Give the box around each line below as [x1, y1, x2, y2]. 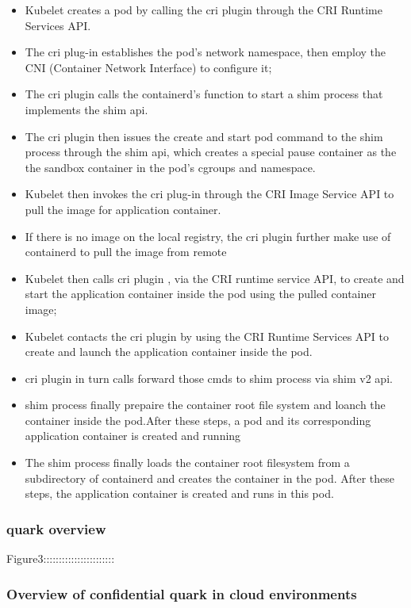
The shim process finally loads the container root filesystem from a [25, 454, 350, 471]
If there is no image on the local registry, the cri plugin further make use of [25, 228, 391, 244]
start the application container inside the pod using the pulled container [25, 285, 376, 302]
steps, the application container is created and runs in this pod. [25, 485, 334, 502]
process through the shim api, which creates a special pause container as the [25, 143, 397, 160]
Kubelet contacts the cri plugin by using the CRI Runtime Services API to [25, 327, 390, 344]
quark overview [6, 518, 106, 538]
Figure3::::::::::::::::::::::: [6, 550, 115, 567]
